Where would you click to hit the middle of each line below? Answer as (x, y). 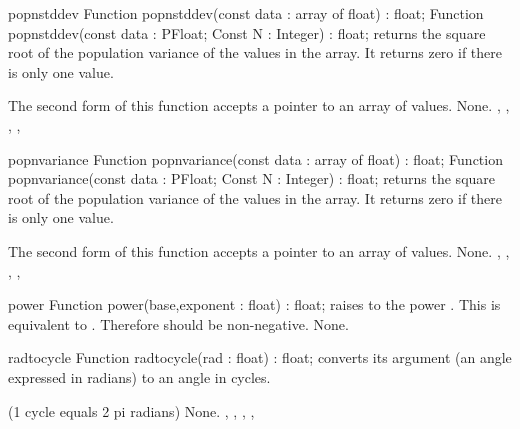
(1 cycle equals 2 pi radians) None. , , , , (131, 410)
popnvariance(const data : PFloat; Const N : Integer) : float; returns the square (252, 178)
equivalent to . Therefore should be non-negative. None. (178, 323)
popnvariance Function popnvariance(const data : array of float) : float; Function (255, 158)
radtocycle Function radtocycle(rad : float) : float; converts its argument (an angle (260, 357)
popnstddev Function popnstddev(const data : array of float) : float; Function (246, 13)
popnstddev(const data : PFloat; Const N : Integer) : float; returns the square (247, 32)
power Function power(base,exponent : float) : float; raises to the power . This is (254, 304)
